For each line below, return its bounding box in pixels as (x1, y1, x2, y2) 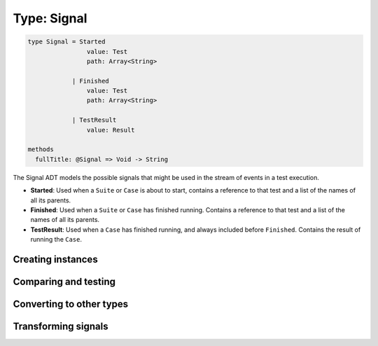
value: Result (86, 126, 136, 134)
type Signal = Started (27, 38, 106, 46)
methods (27, 146, 54, 153)
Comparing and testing (13, 275, 115, 287)
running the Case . (30, 235, 83, 244)
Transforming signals (13, 321, 108, 333)
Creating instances (13, 253, 98, 265)
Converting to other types (13, 298, 129, 310)
